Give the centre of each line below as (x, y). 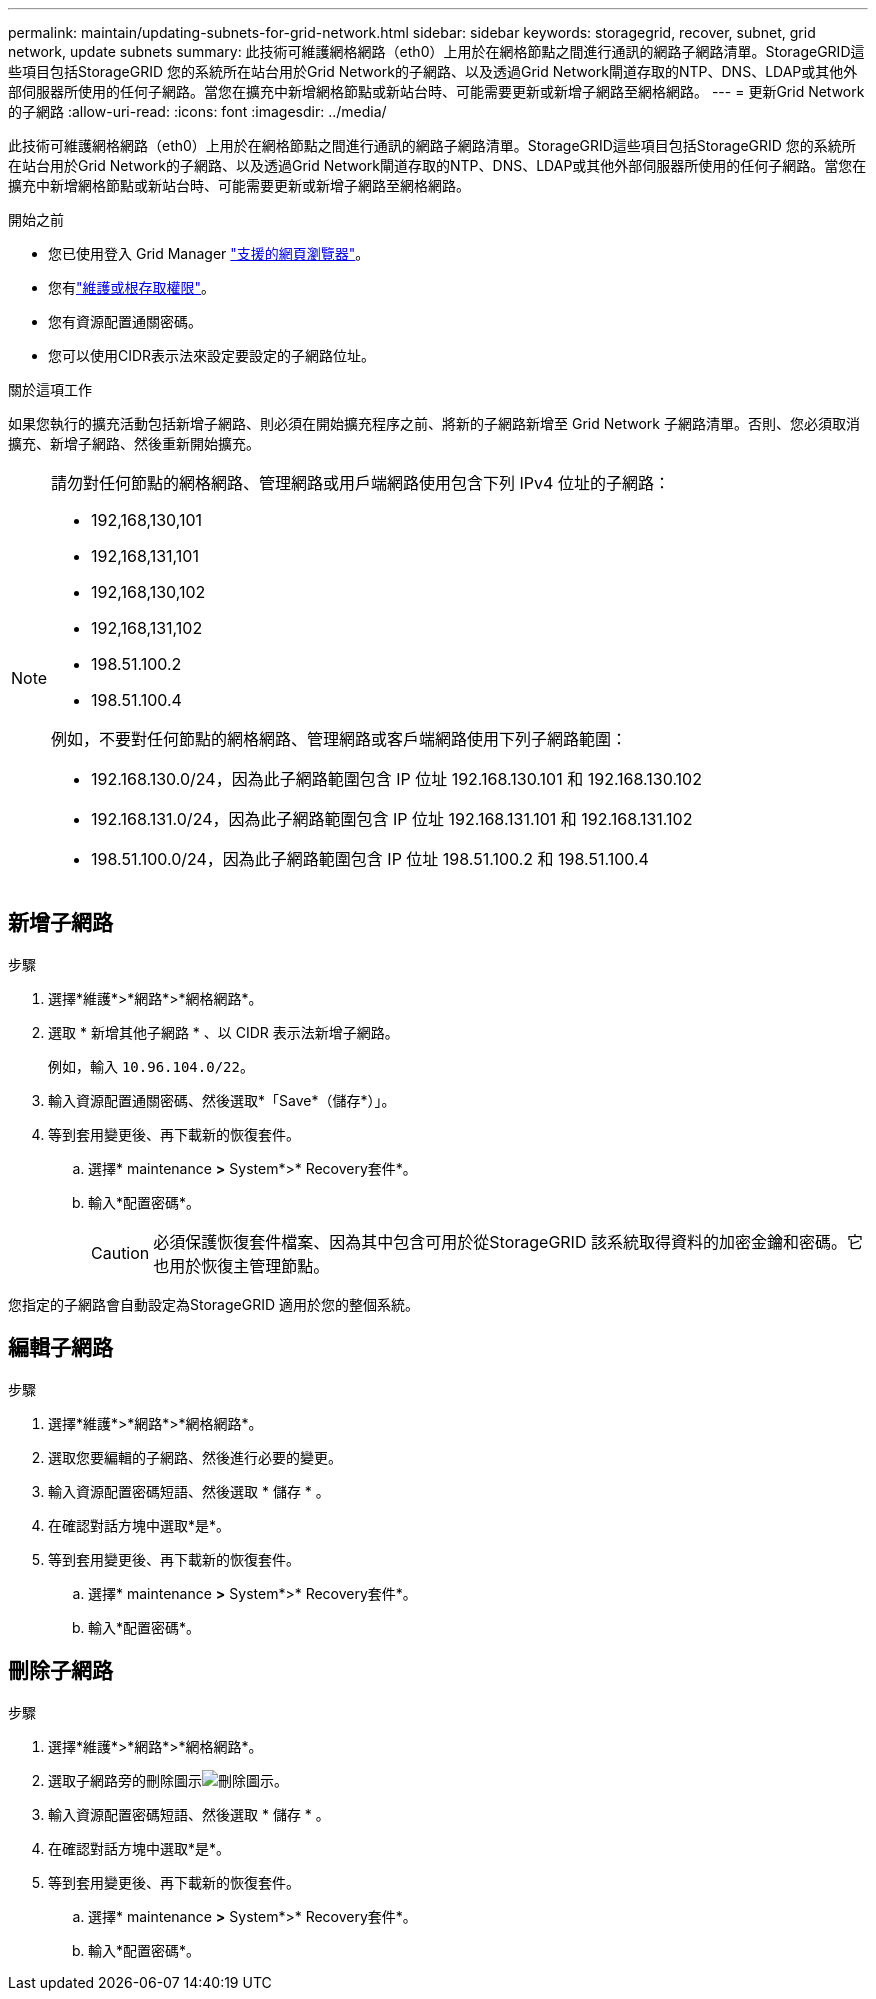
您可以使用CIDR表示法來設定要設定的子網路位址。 (212, 355)
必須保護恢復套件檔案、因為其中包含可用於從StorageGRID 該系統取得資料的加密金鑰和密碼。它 (508, 1241)
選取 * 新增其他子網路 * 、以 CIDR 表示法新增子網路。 (223, 1032)
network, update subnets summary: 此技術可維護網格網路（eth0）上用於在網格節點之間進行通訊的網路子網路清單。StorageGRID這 (436, 51)
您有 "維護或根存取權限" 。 (132, 287)
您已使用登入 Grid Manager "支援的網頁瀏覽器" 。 (209, 253)
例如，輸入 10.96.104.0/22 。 (151, 1066)
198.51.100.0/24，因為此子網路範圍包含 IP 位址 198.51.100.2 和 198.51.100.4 (370, 859)
